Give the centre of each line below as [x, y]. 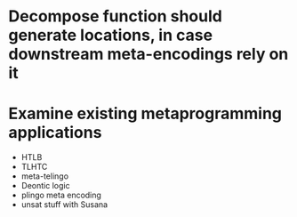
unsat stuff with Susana [64, 205]
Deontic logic [45, 186]
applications [55, 133]
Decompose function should [116, 16]
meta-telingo [44, 176]
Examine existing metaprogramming [145, 114]
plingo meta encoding [61, 195]
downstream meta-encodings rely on [148, 54]
